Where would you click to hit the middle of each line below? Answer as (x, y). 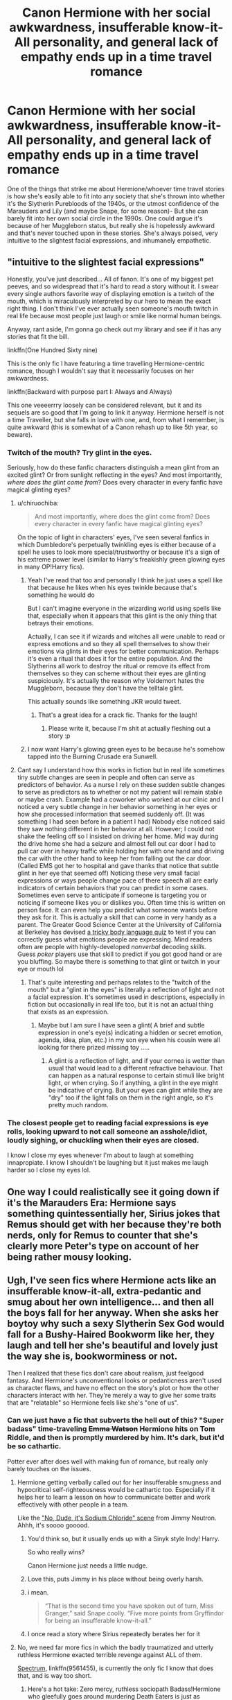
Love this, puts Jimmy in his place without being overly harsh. (116, 1579)
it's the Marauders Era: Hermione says (92, 1203)
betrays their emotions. (61, 623)
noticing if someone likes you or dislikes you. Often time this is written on (121, 903)
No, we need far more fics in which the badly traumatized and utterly (115, 1647)
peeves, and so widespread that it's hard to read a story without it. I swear (113, 286)
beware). (20, 434)
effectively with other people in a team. (73, 1504)
